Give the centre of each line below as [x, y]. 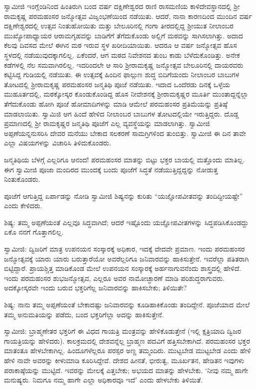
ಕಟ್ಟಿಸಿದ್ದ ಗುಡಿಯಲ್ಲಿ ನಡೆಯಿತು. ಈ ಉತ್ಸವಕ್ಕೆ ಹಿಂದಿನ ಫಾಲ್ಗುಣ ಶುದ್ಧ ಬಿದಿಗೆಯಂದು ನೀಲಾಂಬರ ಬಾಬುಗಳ [122, 74]
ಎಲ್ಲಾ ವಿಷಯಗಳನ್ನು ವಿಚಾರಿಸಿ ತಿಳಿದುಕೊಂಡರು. [58, 143]
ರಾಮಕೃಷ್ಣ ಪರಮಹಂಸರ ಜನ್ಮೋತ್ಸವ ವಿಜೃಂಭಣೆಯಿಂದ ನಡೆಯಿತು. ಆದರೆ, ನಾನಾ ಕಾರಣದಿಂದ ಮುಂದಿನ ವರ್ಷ [128, 16]
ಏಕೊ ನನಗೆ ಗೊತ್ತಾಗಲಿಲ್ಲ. [34, 232]
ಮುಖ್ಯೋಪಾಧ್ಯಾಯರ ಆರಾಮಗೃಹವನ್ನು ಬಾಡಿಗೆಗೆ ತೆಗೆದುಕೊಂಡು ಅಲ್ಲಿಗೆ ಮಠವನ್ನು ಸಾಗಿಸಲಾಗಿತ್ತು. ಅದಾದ [124, 35]
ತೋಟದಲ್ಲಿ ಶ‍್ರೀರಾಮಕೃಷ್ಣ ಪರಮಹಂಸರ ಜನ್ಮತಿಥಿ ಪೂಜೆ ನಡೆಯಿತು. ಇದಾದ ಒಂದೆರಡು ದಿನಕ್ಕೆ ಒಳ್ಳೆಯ [117, 84]
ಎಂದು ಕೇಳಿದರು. [23, 205]
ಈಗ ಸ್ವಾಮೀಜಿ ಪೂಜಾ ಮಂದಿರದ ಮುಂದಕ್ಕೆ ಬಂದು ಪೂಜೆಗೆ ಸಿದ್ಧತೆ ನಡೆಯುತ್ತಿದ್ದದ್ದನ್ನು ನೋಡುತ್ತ [111, 169]
